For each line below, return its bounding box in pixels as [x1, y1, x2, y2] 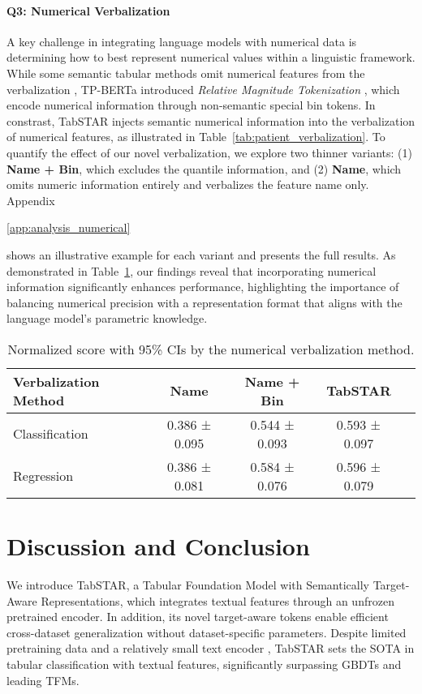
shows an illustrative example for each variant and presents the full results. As [6, 246, 396, 263]
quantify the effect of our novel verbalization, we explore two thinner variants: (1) [6, 144, 412, 161]
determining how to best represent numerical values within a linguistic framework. [6, 49, 416, 66]
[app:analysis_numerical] [6, 219, 131, 236]
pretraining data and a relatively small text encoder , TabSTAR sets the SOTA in [6, 640, 415, 657]
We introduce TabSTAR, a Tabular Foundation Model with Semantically [6, 576, 369, 593]
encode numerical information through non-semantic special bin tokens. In [6, 96, 376, 114]
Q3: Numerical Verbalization [6, 2, 170, 19]
